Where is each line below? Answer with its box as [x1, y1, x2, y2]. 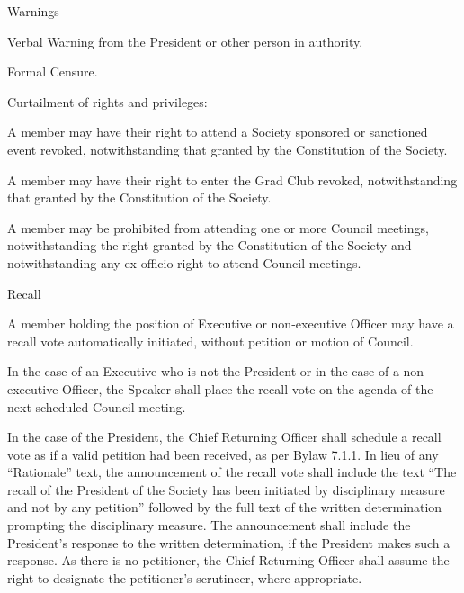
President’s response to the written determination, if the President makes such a [7, 533, 451, 552]
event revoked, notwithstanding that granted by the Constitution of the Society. [7, 139, 448, 158]
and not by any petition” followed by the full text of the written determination [7, 498, 442, 517]
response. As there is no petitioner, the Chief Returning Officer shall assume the [7, 551, 450, 570]
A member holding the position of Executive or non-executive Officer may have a [7, 314, 454, 333]
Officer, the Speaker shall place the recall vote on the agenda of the [62, 379, 433, 398]
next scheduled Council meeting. [7, 397, 186, 416]
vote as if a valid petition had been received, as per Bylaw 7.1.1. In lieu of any [7, 445, 439, 463]
